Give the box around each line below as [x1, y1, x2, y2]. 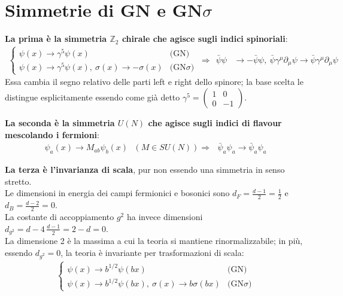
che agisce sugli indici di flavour [148, 117, 282, 129]
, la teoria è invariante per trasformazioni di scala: [60, 246, 244, 259]
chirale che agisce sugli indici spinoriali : [122, 32, 288, 45]
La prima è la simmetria [5, 32, 107, 45]
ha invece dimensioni [126, 210, 203, 223]
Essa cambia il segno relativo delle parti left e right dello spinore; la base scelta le [5, 75, 303, 88]
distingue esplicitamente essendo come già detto [5, 91, 180, 103]
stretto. [5, 175, 32, 187]
